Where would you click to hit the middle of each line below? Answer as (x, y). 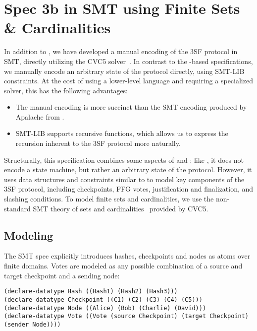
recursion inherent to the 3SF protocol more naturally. (98, 143)
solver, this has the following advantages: (66, 90)
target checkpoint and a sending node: (62, 275)
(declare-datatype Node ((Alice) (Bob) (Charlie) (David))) (105, 308)
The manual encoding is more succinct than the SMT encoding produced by (131, 107)
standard (17, 208)
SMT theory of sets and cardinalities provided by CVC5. (121, 208)
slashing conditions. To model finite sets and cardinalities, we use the (109, 199)
